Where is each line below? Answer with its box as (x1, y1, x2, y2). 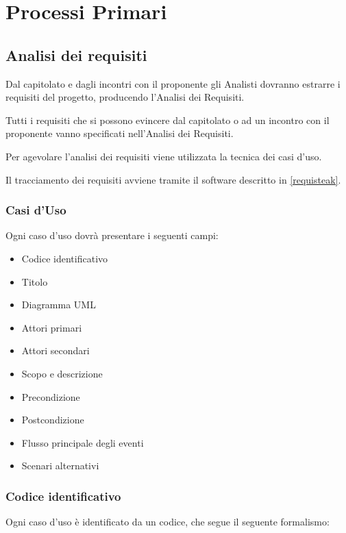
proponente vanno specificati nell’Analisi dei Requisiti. (5, 126, 234, 140)
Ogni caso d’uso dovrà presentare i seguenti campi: (5, 228, 219, 243)
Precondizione (21, 389, 80, 404)
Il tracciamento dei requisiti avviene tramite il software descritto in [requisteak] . (5, 172, 341, 186)
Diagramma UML (21, 297, 96, 312)
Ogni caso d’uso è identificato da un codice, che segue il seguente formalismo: (5, 515, 330, 529)
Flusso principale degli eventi (21, 435, 144, 449)
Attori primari (21, 320, 82, 334)
